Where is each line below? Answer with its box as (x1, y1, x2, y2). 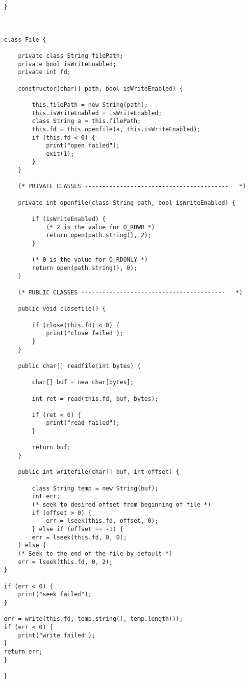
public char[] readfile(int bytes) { (18, 362, 141, 369)
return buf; (32, 444, 71, 451)
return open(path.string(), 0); (32, 265, 138, 271)
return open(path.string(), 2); (46, 232, 151, 239)
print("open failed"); (46, 142, 120, 149)
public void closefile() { (18, 305, 106, 313)
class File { (4, 36, 46, 43)
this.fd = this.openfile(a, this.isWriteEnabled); (32, 125, 200, 133)
